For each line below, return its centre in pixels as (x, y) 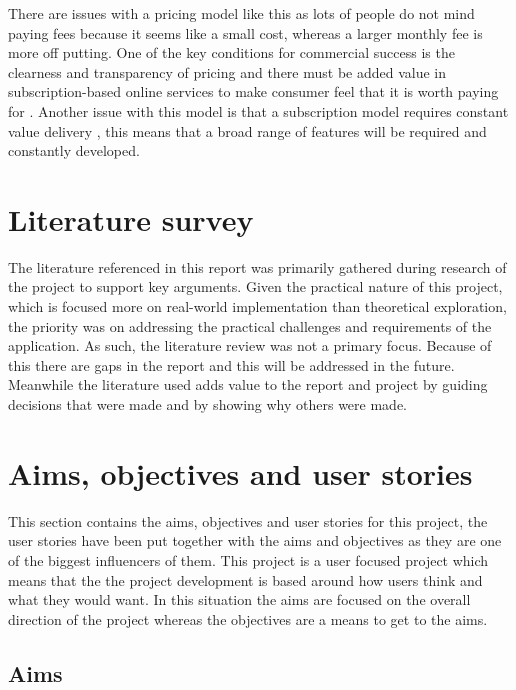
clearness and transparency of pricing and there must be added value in (227, 71)
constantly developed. (74, 150)
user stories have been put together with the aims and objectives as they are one (255, 540)
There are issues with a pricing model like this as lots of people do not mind (241, 13)
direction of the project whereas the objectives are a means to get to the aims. (248, 618)
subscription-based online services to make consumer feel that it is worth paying (253, 91)
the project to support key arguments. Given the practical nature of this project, (255, 286)
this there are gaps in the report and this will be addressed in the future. (231, 364)
